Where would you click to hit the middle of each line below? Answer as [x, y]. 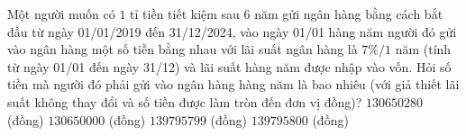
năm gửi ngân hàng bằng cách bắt [349, 14]
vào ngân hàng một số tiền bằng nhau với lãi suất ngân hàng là [183, 49]
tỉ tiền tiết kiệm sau [185, 14]
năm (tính [423, 49]
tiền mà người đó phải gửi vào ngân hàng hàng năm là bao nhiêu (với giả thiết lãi [233, 84]
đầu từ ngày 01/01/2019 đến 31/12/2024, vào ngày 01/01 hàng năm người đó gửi [232, 31]
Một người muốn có [61, 14]
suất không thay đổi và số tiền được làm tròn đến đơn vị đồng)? [185, 101]
